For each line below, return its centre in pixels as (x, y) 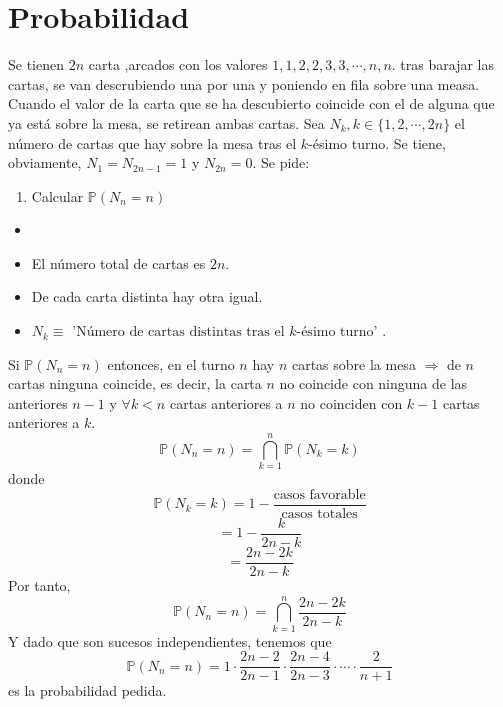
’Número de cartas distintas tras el (178, 332)
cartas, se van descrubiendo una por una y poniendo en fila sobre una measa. (244, 83)
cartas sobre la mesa (353, 363)
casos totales (319, 513)
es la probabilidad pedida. (87, 690)
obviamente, (45, 162)
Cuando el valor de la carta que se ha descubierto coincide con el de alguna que (251, 103)
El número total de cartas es (118, 262)
